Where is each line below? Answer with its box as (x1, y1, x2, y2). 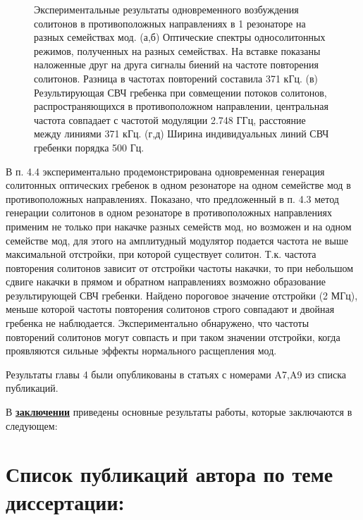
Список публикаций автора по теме (6, 459, 333, 488)
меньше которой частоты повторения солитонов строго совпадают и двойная (6, 302, 335, 316)
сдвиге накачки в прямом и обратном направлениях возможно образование (6, 274, 326, 289)
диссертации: (6, 487, 125, 516)
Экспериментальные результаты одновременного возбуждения (34, 2, 299, 16)
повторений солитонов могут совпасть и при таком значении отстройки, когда (6, 329, 340, 344)
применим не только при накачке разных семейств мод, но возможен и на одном (6, 218, 352, 233)
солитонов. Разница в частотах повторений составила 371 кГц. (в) (34, 70, 319, 85)
